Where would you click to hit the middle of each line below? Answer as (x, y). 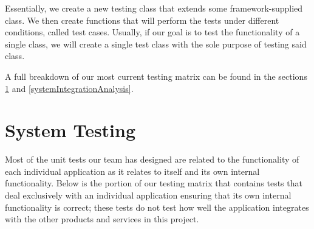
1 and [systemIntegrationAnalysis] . (69, 88)
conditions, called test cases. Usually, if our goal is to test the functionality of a (152, 32)
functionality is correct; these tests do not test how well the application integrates (157, 207)
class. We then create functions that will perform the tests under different (142, 20)
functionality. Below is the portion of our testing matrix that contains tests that (154, 183)
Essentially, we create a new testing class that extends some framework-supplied (154, 8)
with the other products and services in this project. (102, 219)
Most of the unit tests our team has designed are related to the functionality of (152, 159)
